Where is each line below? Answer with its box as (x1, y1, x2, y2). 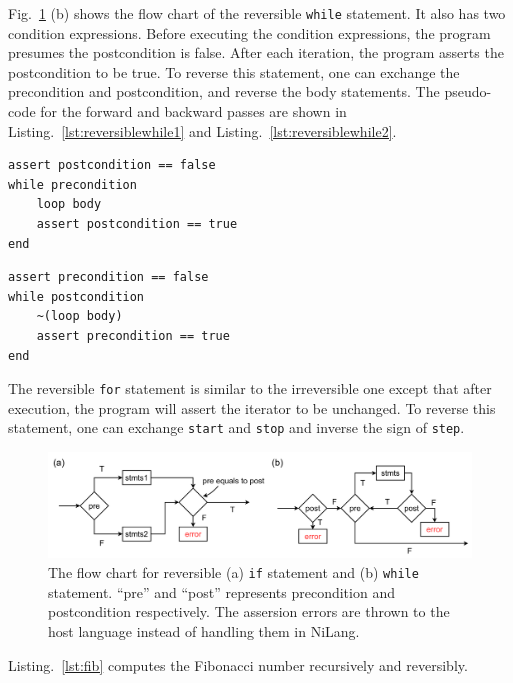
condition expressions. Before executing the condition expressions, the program (8, 22, 491, 43)
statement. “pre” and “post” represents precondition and (48, 581, 395, 602)
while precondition (8, 177, 137, 192)
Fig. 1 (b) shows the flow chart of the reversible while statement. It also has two (8, 3, 506, 23)
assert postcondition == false (8, 158, 216, 173)
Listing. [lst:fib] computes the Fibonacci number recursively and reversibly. (8, 654, 468, 675)
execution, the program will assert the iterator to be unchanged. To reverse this (8, 397, 496, 418)
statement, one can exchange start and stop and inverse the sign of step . (8, 417, 465, 438)
